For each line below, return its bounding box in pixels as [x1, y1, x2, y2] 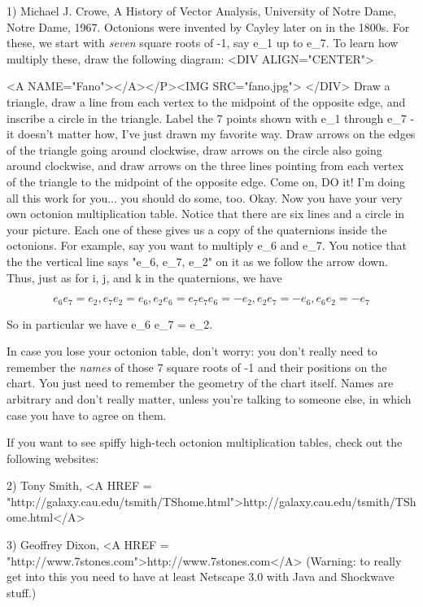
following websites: [7, 449, 99, 466]
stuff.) [7, 583, 37, 600]
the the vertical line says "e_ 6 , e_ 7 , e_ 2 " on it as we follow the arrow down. [7, 252, 388, 269]
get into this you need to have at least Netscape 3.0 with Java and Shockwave [7, 568, 395, 585]
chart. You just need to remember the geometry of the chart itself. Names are [7, 374, 394, 391]
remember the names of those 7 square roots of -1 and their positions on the [7, 358, 387, 375]
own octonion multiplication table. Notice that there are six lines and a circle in [7, 205, 405, 222]
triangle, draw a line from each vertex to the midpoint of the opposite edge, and [7, 93, 406, 110]
